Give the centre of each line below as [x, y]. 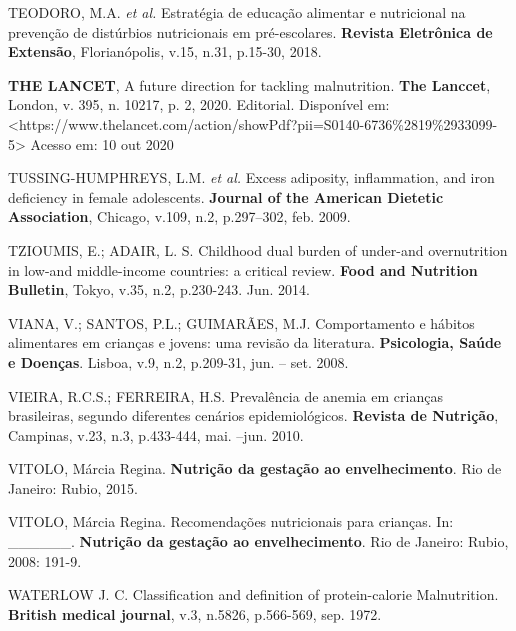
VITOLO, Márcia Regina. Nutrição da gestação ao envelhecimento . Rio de [255, 468]
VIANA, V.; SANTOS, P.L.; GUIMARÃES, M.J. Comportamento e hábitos [241, 322]
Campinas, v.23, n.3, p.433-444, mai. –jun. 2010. [156, 434]
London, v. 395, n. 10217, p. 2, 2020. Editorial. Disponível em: [199, 104]
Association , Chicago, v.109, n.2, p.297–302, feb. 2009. [179, 216]
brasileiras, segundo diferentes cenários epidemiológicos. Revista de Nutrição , [253, 415]
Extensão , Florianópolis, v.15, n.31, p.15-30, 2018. [165, 51]
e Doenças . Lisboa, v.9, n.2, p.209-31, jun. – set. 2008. [178, 361]
